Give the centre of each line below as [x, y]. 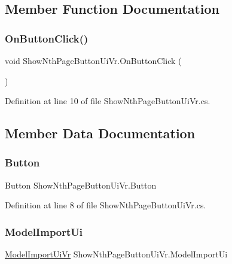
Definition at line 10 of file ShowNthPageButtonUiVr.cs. [108, 101]
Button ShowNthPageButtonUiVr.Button [81, 185]
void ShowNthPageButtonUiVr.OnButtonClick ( [93, 60]
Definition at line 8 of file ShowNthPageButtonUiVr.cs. [106, 205]
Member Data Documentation [100, 133]
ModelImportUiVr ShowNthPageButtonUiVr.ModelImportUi [116, 254]
